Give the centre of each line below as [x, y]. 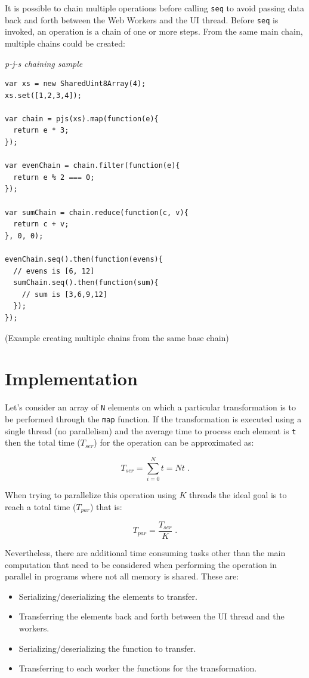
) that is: [106, 506]
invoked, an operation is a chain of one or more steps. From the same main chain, [154, 31]
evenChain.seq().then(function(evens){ [84, 259]
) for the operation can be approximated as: [174, 442]
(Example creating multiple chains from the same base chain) [117, 337]
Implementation [71, 378]
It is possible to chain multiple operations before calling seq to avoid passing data [154, 8]
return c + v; [41, 224]
